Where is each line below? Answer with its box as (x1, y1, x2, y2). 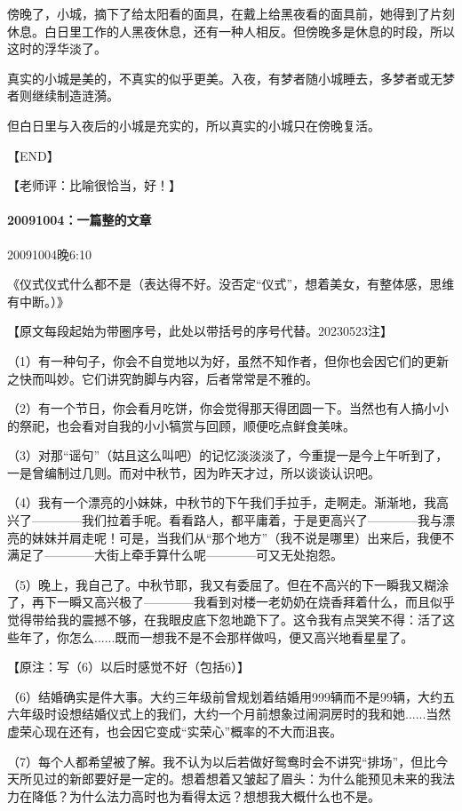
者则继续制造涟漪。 (7, 86, 119, 105)
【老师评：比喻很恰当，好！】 (7, 176, 181, 195)
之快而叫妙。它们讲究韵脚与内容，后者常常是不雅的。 (7, 369, 318, 387)
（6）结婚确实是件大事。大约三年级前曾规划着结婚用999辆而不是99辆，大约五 (7, 687, 455, 705)
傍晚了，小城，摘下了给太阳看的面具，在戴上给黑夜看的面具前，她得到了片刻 (7, 4, 455, 22)
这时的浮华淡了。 (7, 39, 107, 58)
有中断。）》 (7, 291, 69, 310)
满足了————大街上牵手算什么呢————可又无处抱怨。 (7, 545, 343, 564)
